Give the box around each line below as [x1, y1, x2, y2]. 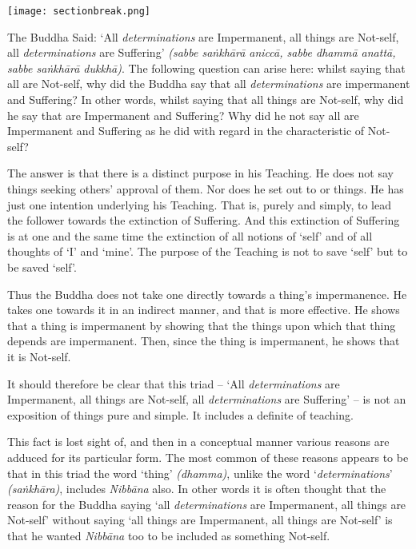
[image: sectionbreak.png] [7, 6, 150, 17]
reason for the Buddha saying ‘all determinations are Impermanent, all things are [7, 495, 406, 512]
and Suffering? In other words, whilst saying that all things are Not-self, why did [7, 91, 404, 108]
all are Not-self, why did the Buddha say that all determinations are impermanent [7, 75, 410, 92]
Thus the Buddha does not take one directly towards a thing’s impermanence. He [7, 285, 407, 302]
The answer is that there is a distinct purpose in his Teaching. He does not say [7, 165, 394, 181]
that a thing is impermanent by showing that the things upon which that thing [7, 316, 396, 333]
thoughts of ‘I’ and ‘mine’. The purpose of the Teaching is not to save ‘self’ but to [7, 243, 408, 260]
